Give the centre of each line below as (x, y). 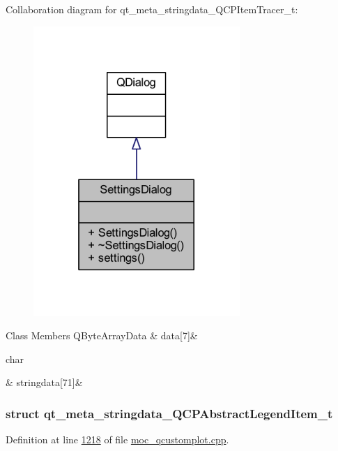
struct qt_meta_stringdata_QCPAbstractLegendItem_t (169, 413)
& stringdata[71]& (44, 382)
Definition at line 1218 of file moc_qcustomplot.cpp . (117, 439)
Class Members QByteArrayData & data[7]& (102, 335)
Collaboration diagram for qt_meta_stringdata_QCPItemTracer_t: (152, 9)
